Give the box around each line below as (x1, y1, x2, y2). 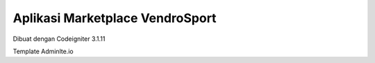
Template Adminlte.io (12, 47, 74, 55)
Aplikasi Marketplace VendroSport (12, 10, 217, 26)
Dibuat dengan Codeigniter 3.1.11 (12, 35, 106, 43)
